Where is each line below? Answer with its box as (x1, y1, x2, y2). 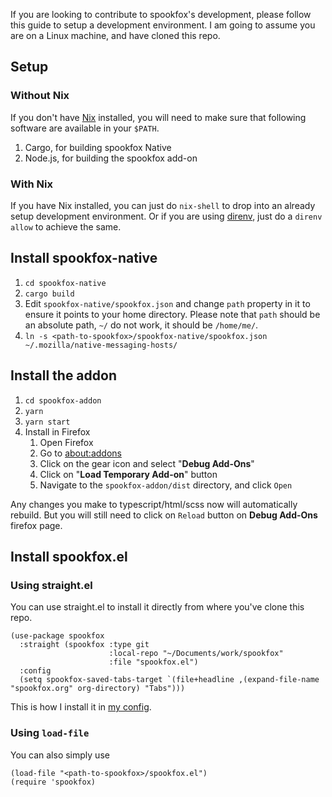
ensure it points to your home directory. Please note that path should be (24, 308, 321, 320)
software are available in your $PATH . (10, 122, 160, 134)
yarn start (24, 417, 71, 427)
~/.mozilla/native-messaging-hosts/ (24, 340, 178, 350)
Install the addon (10, 367, 117, 384)
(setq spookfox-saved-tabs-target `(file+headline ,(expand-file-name (19, 675, 320, 685)
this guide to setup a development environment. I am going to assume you (10, 19, 316, 31)
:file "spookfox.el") (108, 657, 199, 668)
